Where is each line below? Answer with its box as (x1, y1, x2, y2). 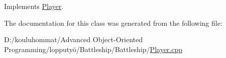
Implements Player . (4, 1, 64, 11)
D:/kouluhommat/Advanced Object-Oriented (4, 34, 143, 45)
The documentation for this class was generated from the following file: (4, 17, 222, 28)
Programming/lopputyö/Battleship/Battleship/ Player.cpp (4, 44, 183, 54)
